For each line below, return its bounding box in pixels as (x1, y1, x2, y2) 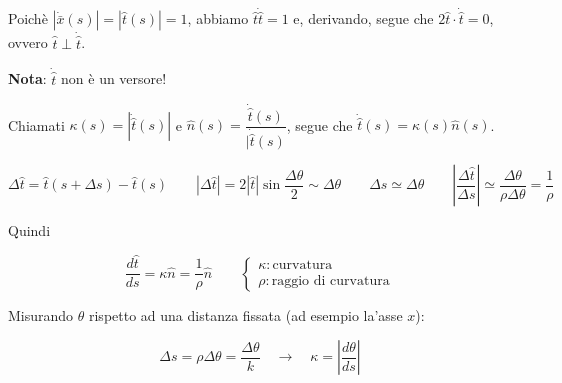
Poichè (8, 8, 48, 29)
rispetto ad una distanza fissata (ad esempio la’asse (88, 304, 403, 325)
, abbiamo (187, 8, 249, 29)
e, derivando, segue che (293, 8, 434, 29)
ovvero (8, 32, 48, 53)
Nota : (8, 68, 47, 89)
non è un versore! (61, 68, 167, 89)
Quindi (8, 220, 51, 241)
